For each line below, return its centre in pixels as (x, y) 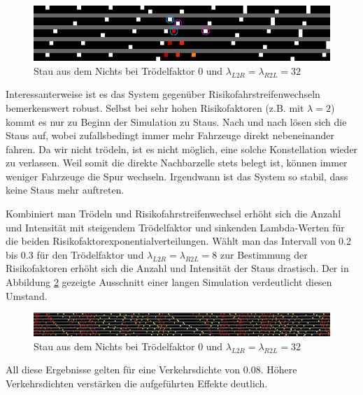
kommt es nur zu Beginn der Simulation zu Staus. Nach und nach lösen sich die (176, 121)
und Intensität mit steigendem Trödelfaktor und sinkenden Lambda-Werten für (175, 227)
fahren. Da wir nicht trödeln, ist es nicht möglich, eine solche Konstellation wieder (182, 149)
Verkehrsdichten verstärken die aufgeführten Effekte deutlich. (137, 383)
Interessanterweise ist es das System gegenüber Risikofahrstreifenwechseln (163, 94)
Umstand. (27, 295)
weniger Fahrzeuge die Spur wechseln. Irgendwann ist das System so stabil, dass (177, 176)
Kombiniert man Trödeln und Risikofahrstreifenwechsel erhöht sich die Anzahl (173, 214)
